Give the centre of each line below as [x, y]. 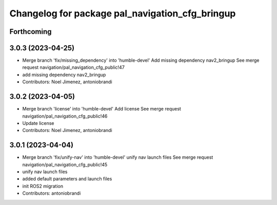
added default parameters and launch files [67, 179]
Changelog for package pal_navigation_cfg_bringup [123, 13]
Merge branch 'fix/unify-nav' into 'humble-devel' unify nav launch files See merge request [118, 157]
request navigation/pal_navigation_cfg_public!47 [74, 67]
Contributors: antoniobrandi [52, 193]
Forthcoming [31, 32]
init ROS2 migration [43, 186]
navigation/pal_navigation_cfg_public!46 [65, 116]
